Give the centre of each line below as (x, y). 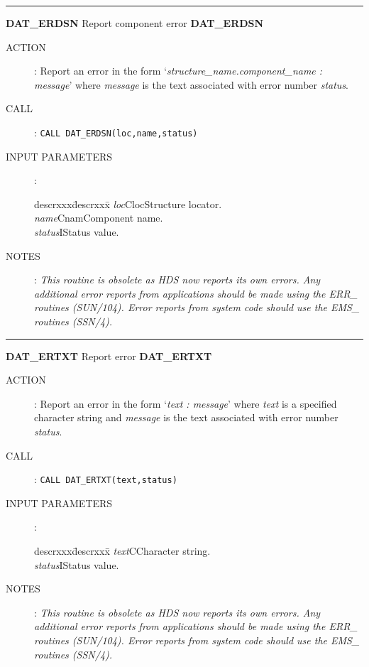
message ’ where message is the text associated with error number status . (192, 84)
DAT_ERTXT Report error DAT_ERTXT (109, 356)
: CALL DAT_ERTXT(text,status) (106, 479)
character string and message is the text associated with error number (186, 417)
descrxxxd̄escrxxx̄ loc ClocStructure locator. (128, 204)
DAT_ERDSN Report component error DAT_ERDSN (135, 23)
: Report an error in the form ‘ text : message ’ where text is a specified (186, 403)
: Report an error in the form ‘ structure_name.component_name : (178, 71)
